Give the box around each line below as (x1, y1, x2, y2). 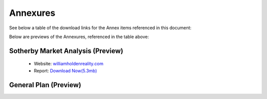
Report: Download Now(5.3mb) (34, 67, 97, 74)
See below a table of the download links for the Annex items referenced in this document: (9, 25, 192, 31)
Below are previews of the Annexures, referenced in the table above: (9, 34, 149, 40)
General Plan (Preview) (9, 81, 82, 89)
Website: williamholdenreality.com (34, 61, 104, 67)
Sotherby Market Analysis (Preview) (9, 47, 124, 55)
